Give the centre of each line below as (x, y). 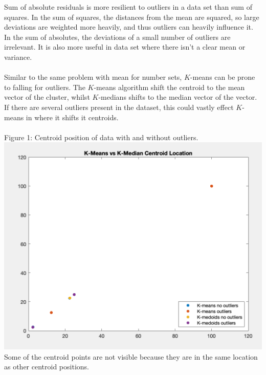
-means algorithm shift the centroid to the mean (169, 87)
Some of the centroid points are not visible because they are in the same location (131, 356)
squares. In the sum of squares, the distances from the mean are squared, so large (132, 17)
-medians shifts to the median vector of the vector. (178, 97)
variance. (18, 57)
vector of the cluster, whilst (47, 97)
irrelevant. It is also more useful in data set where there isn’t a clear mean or (125, 47)
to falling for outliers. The (45, 87)
